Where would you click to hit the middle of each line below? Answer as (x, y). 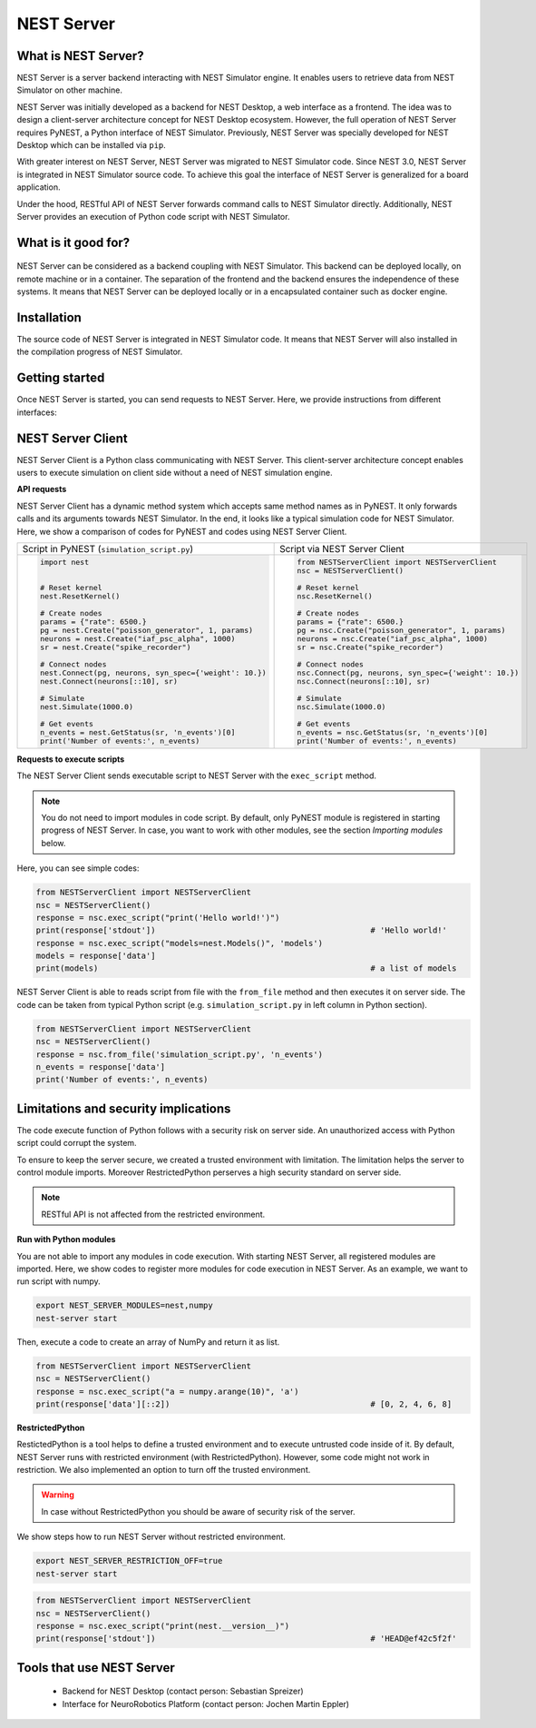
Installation (49, 317)
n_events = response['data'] (101, 1066)
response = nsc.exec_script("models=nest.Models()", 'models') (180, 943)
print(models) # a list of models (246, 968)
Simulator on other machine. (69, 90)
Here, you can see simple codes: (78, 868)
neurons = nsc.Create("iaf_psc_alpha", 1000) (393, 639)
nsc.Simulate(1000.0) (341, 707)
